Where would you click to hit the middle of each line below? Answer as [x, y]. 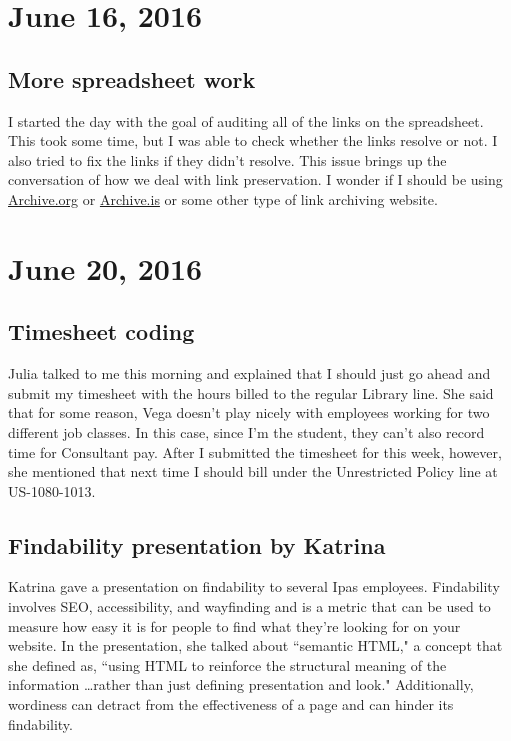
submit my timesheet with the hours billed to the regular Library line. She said [251, 392]
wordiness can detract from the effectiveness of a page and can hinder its [231, 704]
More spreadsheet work [132, 78]
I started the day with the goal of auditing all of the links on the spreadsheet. [246, 120]
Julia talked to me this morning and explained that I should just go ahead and [249, 373]
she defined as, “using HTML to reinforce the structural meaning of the [227, 664]
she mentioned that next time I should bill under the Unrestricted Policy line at [253, 471]
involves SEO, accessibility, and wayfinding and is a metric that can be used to [249, 606]
